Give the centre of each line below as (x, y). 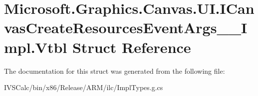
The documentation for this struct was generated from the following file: (115, 71)
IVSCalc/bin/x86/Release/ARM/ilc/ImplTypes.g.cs (84, 87)
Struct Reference (131, 47)
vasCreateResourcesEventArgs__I (126, 27)
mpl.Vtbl (36, 47)
